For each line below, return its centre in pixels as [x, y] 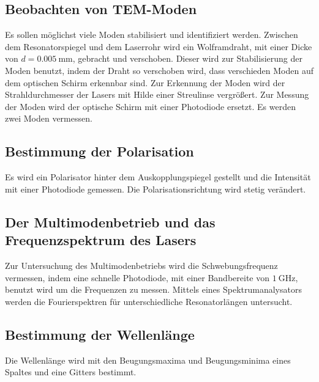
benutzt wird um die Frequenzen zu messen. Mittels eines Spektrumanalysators [153, 289]
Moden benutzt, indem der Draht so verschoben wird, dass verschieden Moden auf [159, 70]
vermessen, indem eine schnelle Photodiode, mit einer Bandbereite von [137, 277]
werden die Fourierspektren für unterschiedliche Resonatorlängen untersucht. [149, 301]
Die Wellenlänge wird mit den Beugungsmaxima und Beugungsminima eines [148, 360]
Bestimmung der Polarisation [99, 151]
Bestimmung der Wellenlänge [100, 334]
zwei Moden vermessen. [49, 118]
